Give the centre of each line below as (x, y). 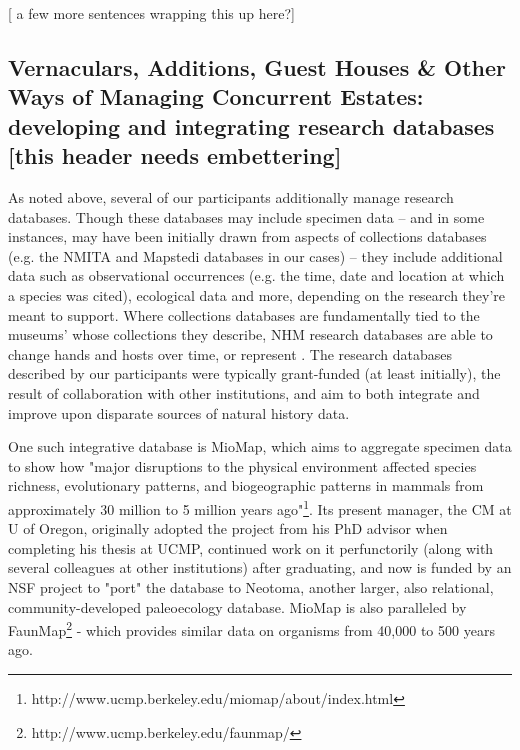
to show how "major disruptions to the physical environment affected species (242, 465)
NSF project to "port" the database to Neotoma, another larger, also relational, (251, 586)
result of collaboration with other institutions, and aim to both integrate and (244, 392)
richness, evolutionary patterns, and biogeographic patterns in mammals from (246, 485)
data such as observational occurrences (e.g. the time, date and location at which (256, 275)
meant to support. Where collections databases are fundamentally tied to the (244, 314)
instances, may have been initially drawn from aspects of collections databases (247, 236)
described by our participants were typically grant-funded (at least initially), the (254, 373)
